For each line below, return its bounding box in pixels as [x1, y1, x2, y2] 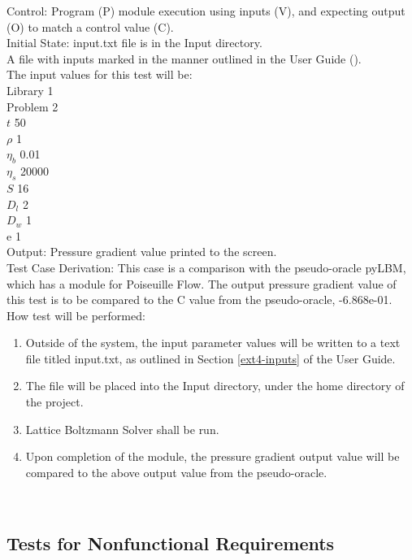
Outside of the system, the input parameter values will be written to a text [25, 334, 401, 351]
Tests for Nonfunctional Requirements [7, 531, 335, 556]
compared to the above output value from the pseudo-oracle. [25, 463, 327, 480]
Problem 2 [7, 98, 59, 115]
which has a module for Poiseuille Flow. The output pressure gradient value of [7, 275, 397, 292]
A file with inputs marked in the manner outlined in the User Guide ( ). [7, 50, 362, 67]
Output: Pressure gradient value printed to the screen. [7, 243, 277, 260]
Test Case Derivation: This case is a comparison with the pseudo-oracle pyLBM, [7, 258, 406, 276]
